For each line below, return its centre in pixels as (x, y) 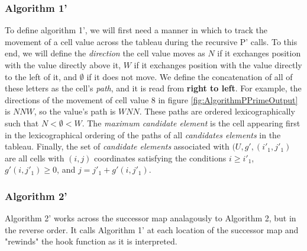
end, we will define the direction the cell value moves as (105, 53)
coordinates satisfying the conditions (160, 158)
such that (22, 123)
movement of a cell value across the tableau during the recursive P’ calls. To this (151, 41)
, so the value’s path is (75, 111)
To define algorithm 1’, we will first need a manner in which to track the (136, 30)
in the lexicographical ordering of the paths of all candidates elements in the (143, 134)
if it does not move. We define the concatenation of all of (190, 76)
